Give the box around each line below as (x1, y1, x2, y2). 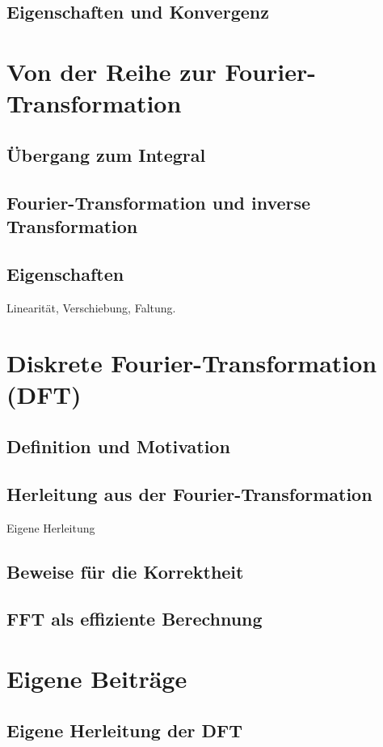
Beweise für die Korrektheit (6, 558, 244, 584)
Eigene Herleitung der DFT (6, 717, 242, 742)
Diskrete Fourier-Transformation (6, 346, 377, 380)
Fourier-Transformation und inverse (6, 189, 311, 214)
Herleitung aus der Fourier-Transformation (6, 481, 372, 506)
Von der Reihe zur (6, 54, 217, 87)
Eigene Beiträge (6, 661, 187, 694)
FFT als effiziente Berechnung (6, 606, 263, 631)
